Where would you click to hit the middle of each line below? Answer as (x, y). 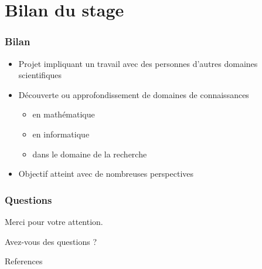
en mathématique (64, 114)
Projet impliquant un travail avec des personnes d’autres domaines (138, 63)
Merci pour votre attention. (54, 221)
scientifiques (40, 75)
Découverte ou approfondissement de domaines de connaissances (134, 94)
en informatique (61, 134)
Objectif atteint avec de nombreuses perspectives (106, 174)
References (24, 261)
